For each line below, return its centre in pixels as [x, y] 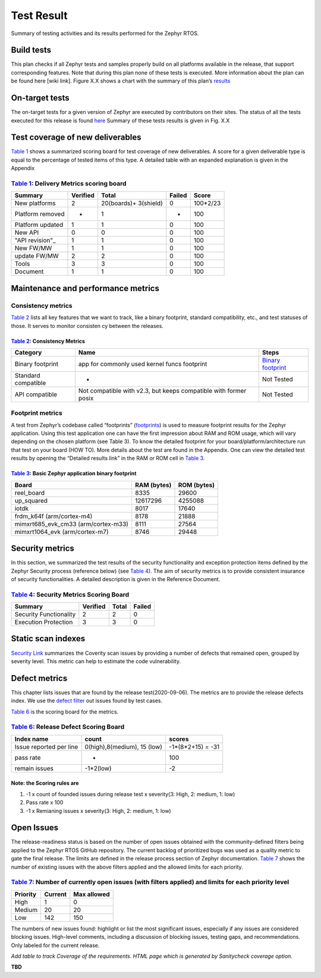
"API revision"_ [35, 241]
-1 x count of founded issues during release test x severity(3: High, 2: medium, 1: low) [130, 794]
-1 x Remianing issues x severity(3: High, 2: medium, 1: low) [99, 810]
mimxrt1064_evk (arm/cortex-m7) [62, 532]
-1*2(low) [98, 768]
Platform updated [39, 225]
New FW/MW [33, 248]
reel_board [29, 493]
